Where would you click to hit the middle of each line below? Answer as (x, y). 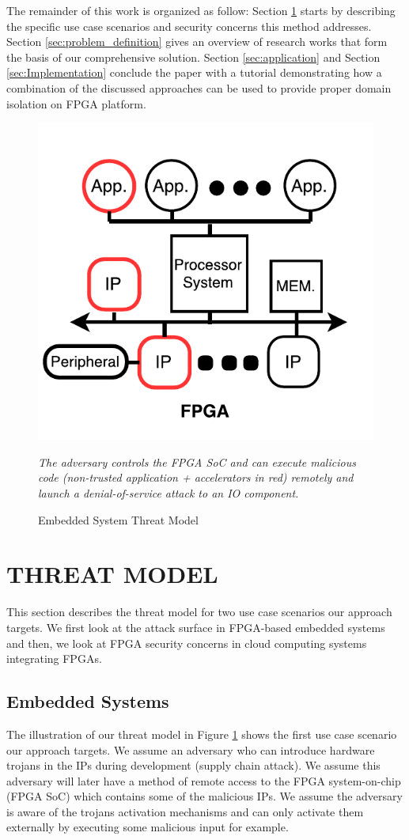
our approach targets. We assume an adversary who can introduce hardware (191, 749)
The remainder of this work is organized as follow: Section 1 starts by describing (201, 10)
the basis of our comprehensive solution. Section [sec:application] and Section (193, 57)
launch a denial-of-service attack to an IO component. (169, 493)
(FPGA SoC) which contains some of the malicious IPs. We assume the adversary (204, 796)
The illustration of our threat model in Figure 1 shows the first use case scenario (202, 734)
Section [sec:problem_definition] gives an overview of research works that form (197, 42)
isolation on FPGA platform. (76, 103)
